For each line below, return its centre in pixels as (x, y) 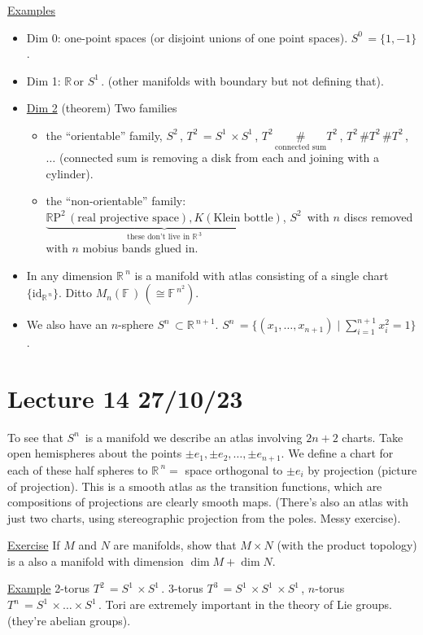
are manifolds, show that (175, 545)
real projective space (128, 218)
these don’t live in (159, 237)
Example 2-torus (49, 588)
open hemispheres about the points (95, 453)
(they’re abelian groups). (69, 620)
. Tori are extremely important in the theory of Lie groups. (245, 604)
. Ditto (75, 293)
